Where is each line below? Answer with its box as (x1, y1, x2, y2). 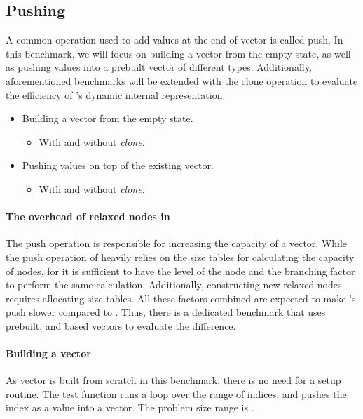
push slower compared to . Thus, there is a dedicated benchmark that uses (6, 305, 326, 319)
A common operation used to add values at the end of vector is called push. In (6, 32, 343, 47)
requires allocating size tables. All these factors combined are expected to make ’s (6, 291, 356, 305)
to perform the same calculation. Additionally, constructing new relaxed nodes (6, 277, 342, 292)
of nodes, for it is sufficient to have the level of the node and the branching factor (6, 263, 355, 278)
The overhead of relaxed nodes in (6, 209, 170, 224)
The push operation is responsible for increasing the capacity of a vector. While (6, 236, 348, 251)
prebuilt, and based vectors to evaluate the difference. (6, 318, 236, 333)
